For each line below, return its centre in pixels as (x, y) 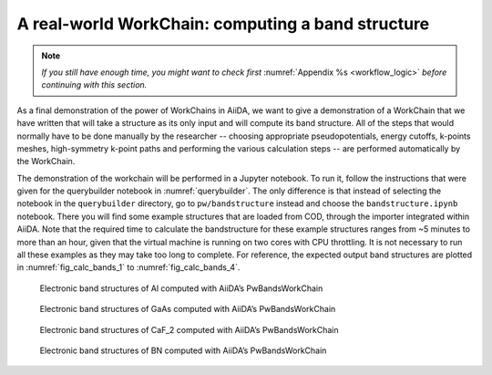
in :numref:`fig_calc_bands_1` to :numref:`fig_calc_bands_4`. (128, 267)
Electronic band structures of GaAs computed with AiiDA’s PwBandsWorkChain (188, 309)
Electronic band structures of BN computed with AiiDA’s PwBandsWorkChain (183, 350)
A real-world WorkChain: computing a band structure (223, 24)
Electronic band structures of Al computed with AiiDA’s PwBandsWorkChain (181, 288)
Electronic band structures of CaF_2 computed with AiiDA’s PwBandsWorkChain (189, 329)
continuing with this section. (94, 85)
